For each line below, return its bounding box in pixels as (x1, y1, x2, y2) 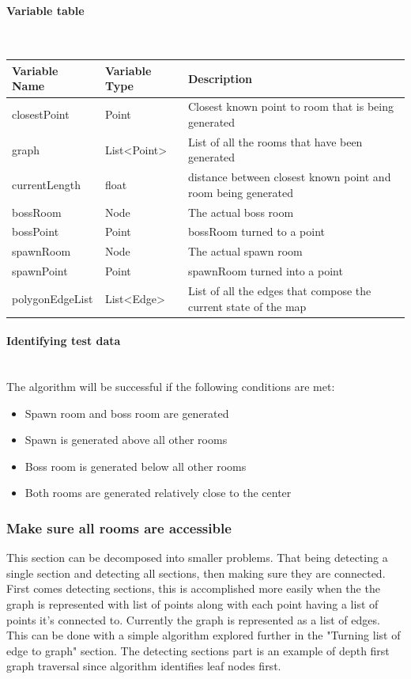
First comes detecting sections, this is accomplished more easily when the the (6, 580, 380, 597)
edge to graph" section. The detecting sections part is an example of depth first (6, 642, 390, 658)
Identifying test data (6, 332, 121, 349)
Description (187, 70, 252, 86)
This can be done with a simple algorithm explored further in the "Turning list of (6, 627, 401, 643)
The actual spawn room (187, 243, 303, 260)
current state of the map (187, 298, 307, 314)
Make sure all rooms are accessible (6, 518, 232, 537)
